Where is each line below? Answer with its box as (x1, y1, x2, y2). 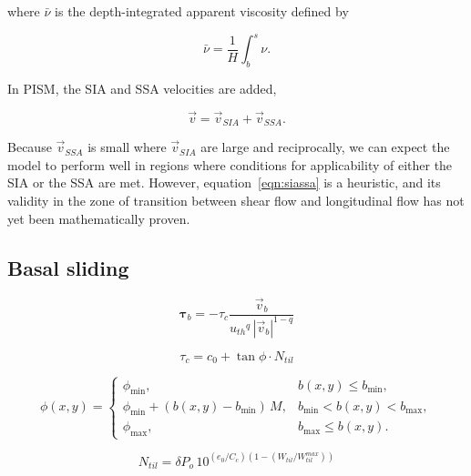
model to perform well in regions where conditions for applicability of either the (7, 155, 453, 174)
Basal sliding (7, 253, 129, 281)
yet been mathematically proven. (7, 208, 190, 228)
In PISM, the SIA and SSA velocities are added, (7, 78, 277, 97)
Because (7, 137, 52, 157)
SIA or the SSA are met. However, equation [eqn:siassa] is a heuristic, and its (7, 173, 441, 192)
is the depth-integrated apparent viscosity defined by (55, 2, 349, 20)
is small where (87, 137, 167, 157)
